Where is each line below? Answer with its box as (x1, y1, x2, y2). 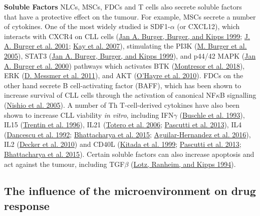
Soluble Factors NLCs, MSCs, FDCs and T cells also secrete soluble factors (4, 2, 242, 12)
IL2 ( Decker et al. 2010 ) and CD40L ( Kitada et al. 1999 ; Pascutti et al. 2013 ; (4, 139, 241, 149)
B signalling (219, 90, 256, 100)
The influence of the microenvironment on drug (4, 183, 256, 198)
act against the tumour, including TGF (4, 158, 125, 169)
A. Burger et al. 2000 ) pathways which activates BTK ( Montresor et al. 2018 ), (4, 60, 245, 71)
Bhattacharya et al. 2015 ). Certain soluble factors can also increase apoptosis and (4, 148, 254, 159)
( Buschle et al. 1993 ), (179, 109, 245, 120)
